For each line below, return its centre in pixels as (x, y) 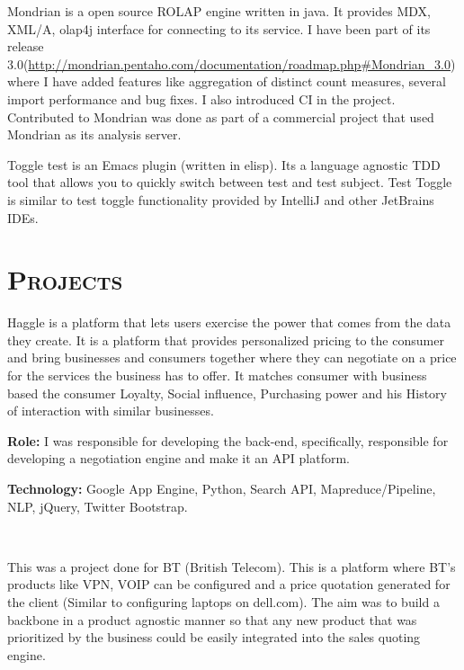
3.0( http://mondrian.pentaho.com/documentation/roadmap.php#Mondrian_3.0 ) (232, 63)
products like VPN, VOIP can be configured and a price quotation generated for (229, 584)
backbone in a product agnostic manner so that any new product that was (212, 619)
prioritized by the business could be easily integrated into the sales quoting (214, 637)
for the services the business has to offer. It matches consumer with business (217, 375)
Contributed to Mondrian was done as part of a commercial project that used (221, 116)
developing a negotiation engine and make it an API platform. (178, 458)
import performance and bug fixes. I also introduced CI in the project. (201, 98)
